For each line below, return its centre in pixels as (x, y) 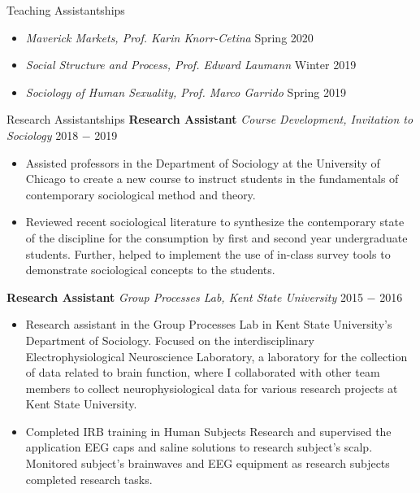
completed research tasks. (89, 479)
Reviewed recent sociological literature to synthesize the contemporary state (215, 222)
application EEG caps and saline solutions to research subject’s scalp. (199, 447)
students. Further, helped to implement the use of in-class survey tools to (208, 253)
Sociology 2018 (43, 135)
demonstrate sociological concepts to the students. (150, 270)
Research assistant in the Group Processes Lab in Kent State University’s (209, 324)
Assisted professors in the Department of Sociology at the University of (203, 162)
